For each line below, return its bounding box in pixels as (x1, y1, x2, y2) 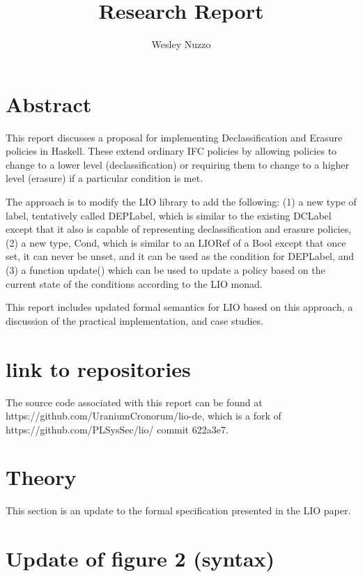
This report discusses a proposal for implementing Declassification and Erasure (6, 130, 343, 144)
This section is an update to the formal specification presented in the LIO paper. (6, 503, 351, 518)
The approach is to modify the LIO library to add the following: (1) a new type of (6, 194, 357, 209)
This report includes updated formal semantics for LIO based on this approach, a (6, 300, 353, 314)
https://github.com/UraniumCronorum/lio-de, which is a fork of (6, 408, 281, 423)
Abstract (6, 89, 92, 118)
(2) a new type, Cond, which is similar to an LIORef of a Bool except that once (6, 235, 346, 249)
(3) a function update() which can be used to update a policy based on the (6, 263, 325, 277)
